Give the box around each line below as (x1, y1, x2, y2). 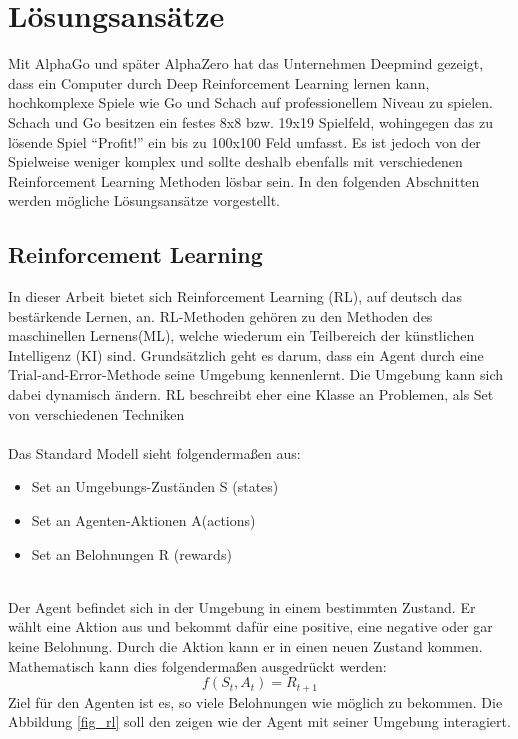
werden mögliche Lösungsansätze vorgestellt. (8, 190, 280, 211)
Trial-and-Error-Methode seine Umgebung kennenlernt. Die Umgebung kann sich (8, 364, 504, 385)
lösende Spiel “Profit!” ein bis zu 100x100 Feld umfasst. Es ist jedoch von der (8, 131, 481, 152)
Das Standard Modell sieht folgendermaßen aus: (8, 442, 301, 463)
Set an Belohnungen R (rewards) (31, 543, 232, 564)
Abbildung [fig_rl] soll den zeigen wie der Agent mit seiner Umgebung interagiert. (8, 711, 511, 732)
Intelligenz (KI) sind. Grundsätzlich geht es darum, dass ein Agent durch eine (8, 344, 484, 365)
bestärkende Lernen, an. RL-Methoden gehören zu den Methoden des (8, 305, 433, 326)
